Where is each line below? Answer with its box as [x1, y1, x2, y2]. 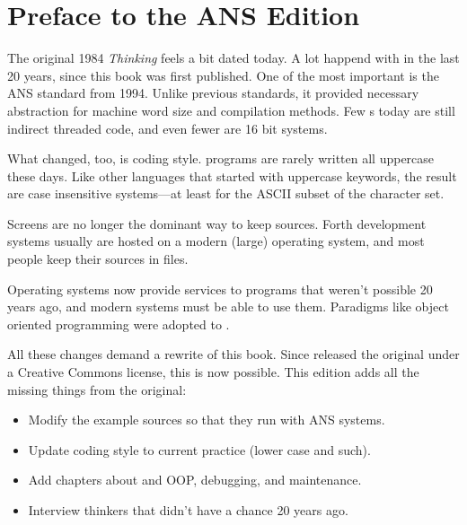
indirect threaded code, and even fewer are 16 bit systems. [7, 118, 328, 137]
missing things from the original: [7, 380, 187, 398]
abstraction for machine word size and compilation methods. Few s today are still [7, 101, 455, 119]
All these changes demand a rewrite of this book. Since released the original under [7, 345, 460, 363]
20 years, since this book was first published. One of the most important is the [7, 66, 439, 84]
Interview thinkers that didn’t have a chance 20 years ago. [28, 501, 348, 519]
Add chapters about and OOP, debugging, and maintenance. [28, 470, 362, 489]
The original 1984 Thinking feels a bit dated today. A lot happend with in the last [7, 48, 460, 67]
